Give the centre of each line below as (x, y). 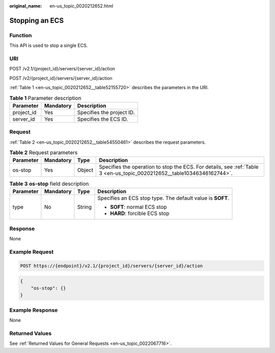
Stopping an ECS (36, 20)
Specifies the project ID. (106, 112)
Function (21, 35)
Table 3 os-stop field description (49, 183)
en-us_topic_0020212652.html (81, 6)
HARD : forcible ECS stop (140, 213)
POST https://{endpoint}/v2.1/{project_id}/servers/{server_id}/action (112, 266)
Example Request (31, 252)
